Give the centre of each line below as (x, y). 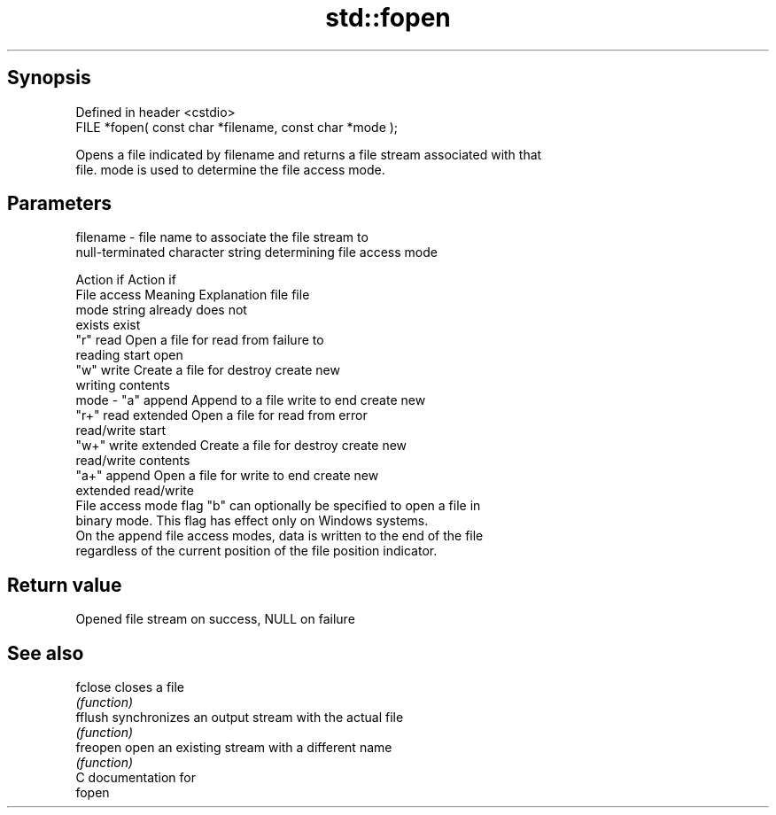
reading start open (129, 355)
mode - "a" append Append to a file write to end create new (251, 400)
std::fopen (388, 18)
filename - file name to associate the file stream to (222, 237)
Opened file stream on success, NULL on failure (215, 619)
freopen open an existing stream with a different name (234, 748)
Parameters (59, 204)
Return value (65, 585)
